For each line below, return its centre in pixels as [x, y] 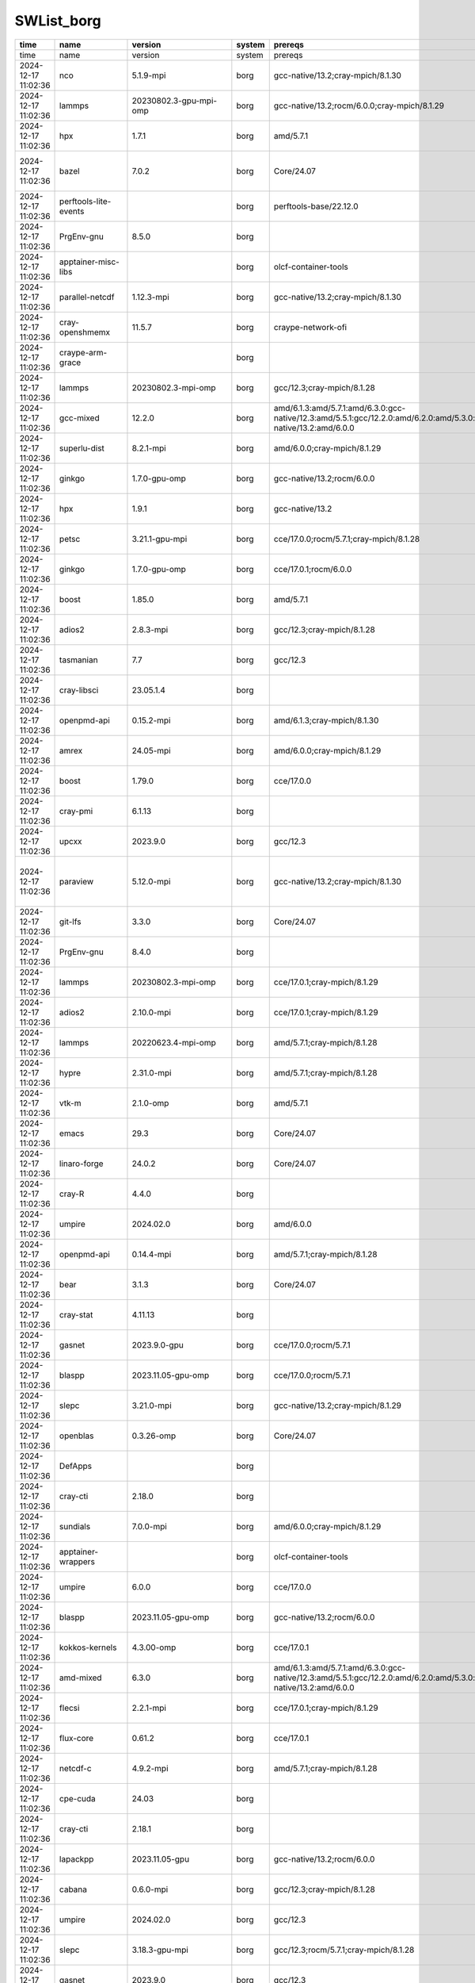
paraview [77, 881]
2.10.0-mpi [152, 1012]
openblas [77, 1436]
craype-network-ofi [310, 327]
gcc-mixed [80, 418]
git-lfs [70, 922]
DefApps [76, 1466]
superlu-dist [82, 448]
